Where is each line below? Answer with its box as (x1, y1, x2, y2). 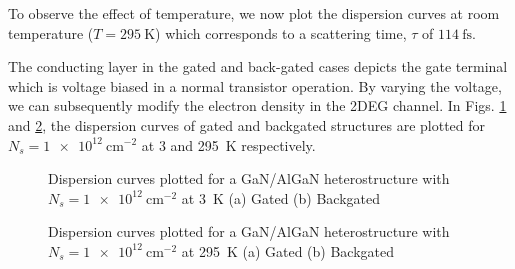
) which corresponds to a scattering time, (155, 22, 407, 43)
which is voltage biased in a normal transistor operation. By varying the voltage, (8, 75, 502, 96)
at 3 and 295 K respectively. (141, 134, 316, 155)
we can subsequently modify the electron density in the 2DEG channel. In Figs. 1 (8, 95, 507, 116)
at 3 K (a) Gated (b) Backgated (181, 187, 381, 208)
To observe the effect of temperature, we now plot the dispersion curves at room (8, 3, 500, 23)
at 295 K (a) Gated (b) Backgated (181, 240, 395, 261)
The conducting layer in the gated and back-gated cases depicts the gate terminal (8, 56, 508, 77)
